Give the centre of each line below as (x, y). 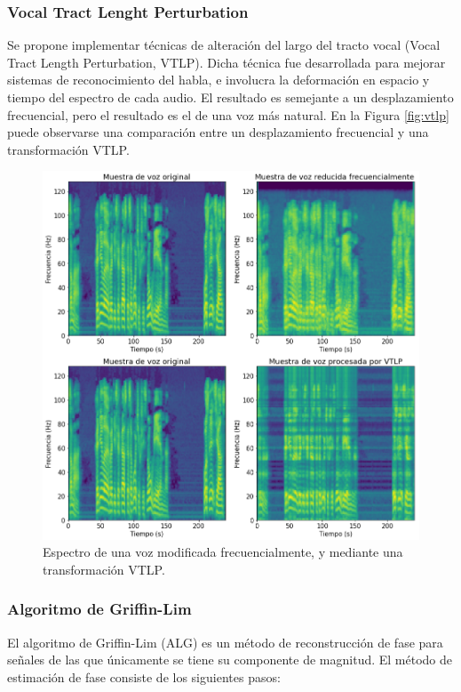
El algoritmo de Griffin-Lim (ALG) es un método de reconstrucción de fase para (225, 642)
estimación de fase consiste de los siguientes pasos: (144, 676)
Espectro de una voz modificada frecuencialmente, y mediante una (223, 552)
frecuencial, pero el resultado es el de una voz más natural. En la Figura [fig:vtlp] (228, 114)
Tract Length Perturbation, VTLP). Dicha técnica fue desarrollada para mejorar (227, 62)
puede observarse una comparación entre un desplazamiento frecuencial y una (218, 132)
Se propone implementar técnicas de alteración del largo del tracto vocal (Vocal (224, 45)
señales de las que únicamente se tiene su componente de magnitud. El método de (230, 660)
